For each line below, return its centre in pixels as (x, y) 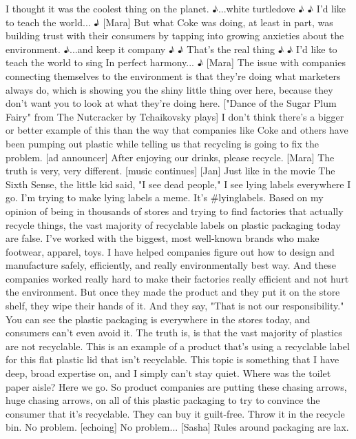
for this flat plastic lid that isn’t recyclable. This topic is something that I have (172, 359)
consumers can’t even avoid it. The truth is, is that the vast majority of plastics (174, 333)
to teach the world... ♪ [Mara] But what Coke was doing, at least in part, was (169, 22)
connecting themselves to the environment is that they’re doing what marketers (173, 75)
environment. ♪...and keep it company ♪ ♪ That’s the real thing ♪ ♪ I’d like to (171, 49)
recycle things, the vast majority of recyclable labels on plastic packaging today (173, 224)
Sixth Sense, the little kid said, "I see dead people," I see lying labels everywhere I (178, 184)
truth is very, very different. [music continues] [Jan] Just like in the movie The (170, 171)
